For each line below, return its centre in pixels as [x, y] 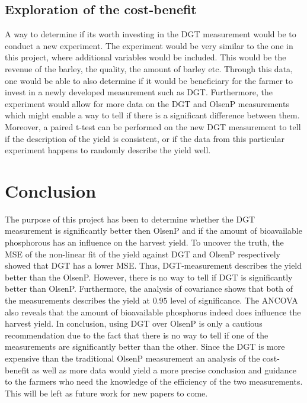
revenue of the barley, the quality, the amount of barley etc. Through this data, [149, 68]
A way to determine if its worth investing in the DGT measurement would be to [151, 34]
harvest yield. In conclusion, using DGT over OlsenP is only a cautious [134, 323]
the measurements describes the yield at [77, 300]
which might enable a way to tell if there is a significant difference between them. [152, 115]
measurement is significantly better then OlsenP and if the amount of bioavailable [153, 230]
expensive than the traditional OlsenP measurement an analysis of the [132, 358]
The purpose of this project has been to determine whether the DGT [130, 219]
